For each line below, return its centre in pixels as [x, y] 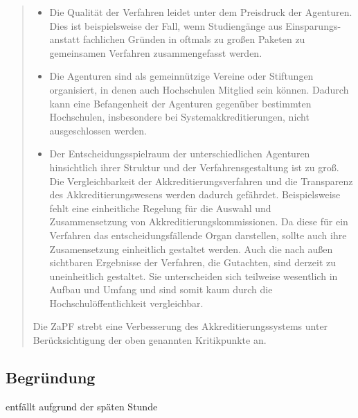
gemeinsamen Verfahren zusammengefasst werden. [156, 52]
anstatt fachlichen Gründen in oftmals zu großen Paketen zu [177, 39]
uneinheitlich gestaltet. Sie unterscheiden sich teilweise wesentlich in [194, 276]
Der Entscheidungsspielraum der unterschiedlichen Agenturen [180, 154]
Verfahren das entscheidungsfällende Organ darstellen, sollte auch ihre [198, 235]
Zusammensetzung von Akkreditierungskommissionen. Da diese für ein [199, 221]
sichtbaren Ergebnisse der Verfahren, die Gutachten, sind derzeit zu [193, 262]
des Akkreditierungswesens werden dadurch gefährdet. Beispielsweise [195, 194]
